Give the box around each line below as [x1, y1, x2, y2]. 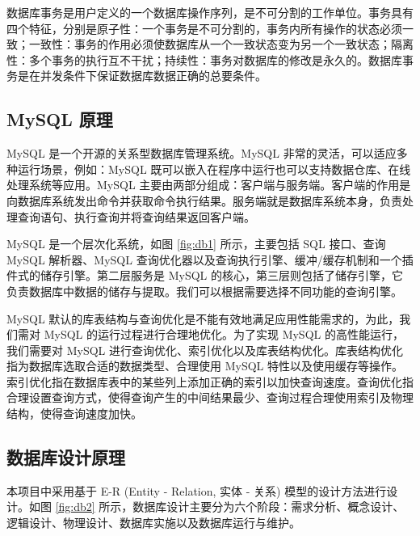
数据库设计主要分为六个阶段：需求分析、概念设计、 [132, 498, 405, 515]
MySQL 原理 [6, 107, 113, 132]
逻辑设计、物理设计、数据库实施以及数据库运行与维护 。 [6, 514, 300, 531]
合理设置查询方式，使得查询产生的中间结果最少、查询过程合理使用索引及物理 [6, 389, 414, 406]
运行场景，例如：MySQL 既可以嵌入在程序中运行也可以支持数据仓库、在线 [17, 160, 411, 177]
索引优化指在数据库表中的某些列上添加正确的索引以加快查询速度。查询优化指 [6, 373, 414, 390]
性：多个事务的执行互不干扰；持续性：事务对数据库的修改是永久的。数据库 [6, 51, 402, 68]
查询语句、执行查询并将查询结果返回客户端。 [17, 208, 255, 225]
